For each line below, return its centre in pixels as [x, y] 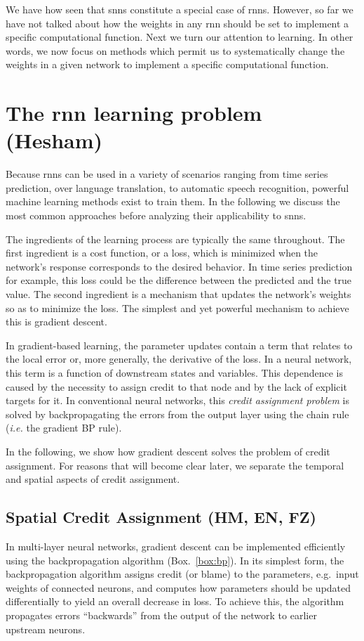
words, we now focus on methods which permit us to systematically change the [175, 50]
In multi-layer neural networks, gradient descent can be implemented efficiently [176, 546]
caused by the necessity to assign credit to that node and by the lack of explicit [176, 386]
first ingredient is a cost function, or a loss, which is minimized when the [162, 253]
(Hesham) [54, 140]
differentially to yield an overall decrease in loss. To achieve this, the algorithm [175, 601]
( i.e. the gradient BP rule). [64, 428]
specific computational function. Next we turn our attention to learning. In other [180, 37]
